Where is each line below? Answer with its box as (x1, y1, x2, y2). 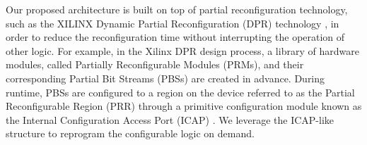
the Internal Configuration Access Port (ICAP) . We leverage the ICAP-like (6, 112, 334, 127)
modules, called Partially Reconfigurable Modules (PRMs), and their (6, 57, 304, 72)
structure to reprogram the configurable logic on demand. (6, 126, 255, 141)
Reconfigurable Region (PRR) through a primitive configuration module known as (6, 99, 362, 113)
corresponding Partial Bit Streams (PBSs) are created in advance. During (6, 70, 325, 85)
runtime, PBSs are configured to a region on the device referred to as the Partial (6, 84, 355, 99)
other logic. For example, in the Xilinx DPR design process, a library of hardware (6, 43, 359, 58)
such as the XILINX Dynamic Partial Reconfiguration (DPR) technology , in (6, 15, 339, 30)
